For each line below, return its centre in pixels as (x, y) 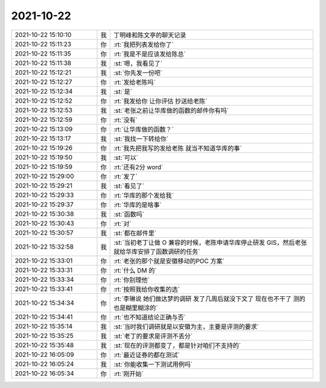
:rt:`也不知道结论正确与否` (150, 317)
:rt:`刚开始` (129, 374)
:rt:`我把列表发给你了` (144, 44)
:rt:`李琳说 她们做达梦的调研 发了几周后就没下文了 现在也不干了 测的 (209, 299)
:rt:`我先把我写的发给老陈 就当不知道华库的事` (177, 148)
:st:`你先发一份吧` (138, 72)
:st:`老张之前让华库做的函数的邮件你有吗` (171, 110)
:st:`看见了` (129, 186)
